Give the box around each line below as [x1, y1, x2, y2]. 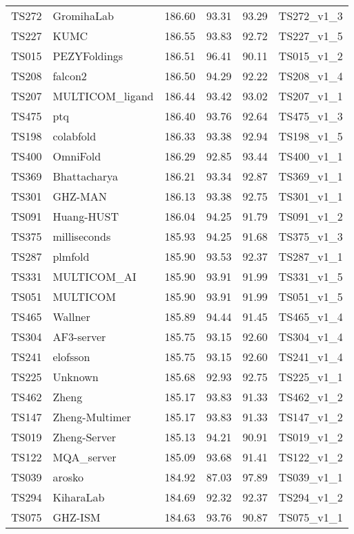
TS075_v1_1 [278, 509, 343, 525]
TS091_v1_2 [278, 208, 343, 224]
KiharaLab [52, 489, 105, 505]
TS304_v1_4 [278, 329, 343, 344]
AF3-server [52, 329, 106, 344]
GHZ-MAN [52, 188, 107, 204]
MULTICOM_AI [52, 268, 137, 284]
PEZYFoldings [52, 48, 124, 64]
